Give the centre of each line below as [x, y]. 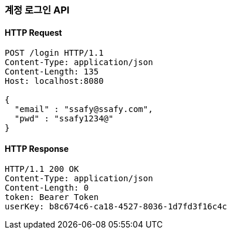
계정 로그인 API [37, 10]
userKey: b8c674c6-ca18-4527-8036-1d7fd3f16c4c [116, 207]
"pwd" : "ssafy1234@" [64, 119]
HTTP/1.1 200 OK [42, 169]
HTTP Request [33, 32]
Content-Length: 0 [47, 188]
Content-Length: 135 [52, 72]
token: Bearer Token [52, 197]
